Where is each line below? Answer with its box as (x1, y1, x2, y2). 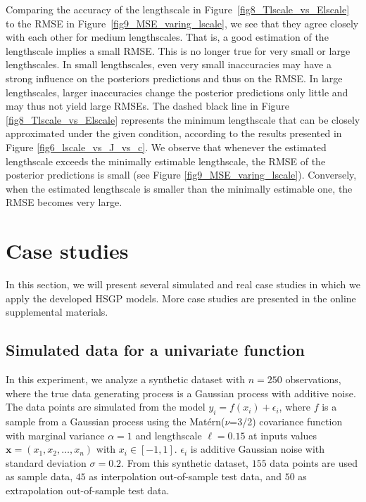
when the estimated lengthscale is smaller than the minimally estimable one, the (6, 181, 353, 195)
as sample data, (6, 469, 73, 484)
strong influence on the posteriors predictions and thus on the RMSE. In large (6, 70, 343, 85)
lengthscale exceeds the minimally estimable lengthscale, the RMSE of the (6, 153, 326, 168)
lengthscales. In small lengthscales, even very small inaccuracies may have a (6, 57, 332, 72)
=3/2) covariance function (229, 414, 343, 428)
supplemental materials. (6, 304, 108, 319)
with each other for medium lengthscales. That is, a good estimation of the (6, 30, 329, 44)
